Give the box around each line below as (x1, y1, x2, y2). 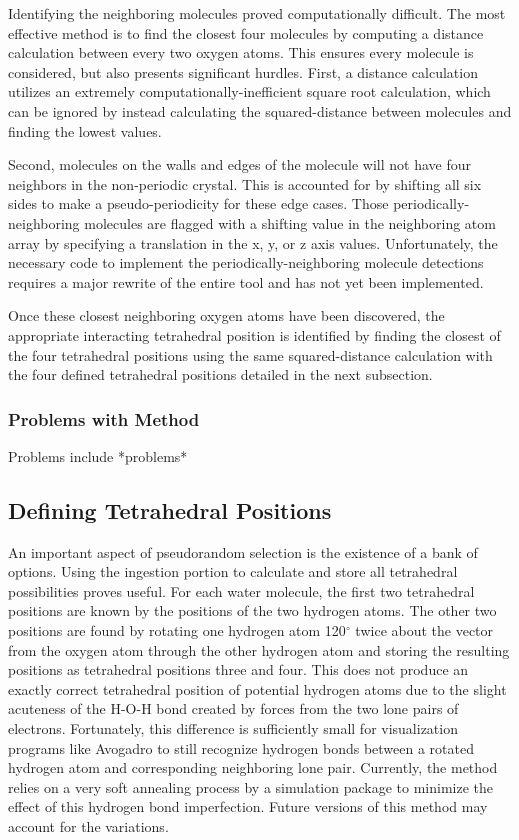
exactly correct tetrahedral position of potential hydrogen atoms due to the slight (8, 678, 507, 699)
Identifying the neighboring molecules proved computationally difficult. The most (8, 3, 506, 23)
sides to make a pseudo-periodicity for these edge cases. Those (8, 193, 389, 214)
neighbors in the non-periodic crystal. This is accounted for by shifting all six (8, 173, 482, 194)
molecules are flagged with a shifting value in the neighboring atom (84, 212, 496, 233)
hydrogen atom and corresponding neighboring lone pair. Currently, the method (8, 757, 498, 778)
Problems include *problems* (8, 445, 188, 466)
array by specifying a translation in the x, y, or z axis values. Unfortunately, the (8, 232, 498, 253)
